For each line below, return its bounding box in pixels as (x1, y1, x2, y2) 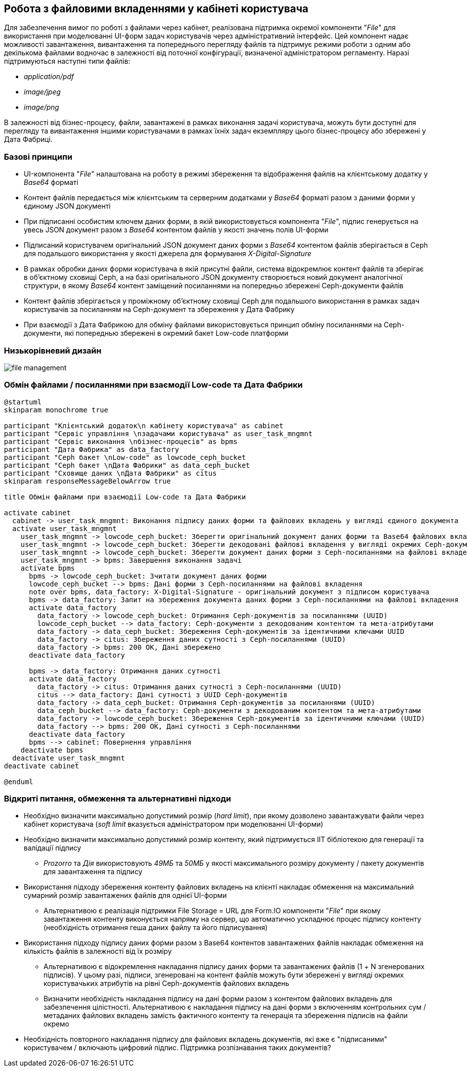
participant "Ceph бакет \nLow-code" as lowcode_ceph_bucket (4, 453, 246, 461)
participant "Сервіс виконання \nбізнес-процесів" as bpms (4, 437, 238, 446)
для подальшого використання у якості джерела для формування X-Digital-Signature (24, 249, 312, 258)
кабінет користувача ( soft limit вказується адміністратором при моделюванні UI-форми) (24, 820, 324, 829)
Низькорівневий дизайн (4, 345, 101, 356)
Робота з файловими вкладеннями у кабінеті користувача (4, 2, 309, 15)
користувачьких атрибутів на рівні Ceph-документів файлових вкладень (44, 979, 289, 988)
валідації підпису (24, 844, 81, 852)
